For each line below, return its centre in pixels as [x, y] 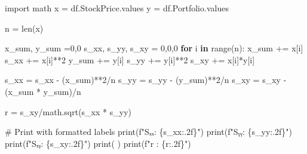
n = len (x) [24, 28]
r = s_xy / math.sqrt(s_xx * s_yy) [68, 111]
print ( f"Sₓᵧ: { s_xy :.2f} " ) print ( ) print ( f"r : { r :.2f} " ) [98, 143]
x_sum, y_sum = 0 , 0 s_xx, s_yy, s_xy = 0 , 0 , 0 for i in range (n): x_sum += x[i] [154, 48]
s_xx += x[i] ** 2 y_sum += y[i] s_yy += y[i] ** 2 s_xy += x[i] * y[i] [130, 59]
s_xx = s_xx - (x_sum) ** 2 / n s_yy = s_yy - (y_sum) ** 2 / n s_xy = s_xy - [146, 80]
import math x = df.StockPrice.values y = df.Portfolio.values [117, 8]
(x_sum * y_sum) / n [43, 91]
